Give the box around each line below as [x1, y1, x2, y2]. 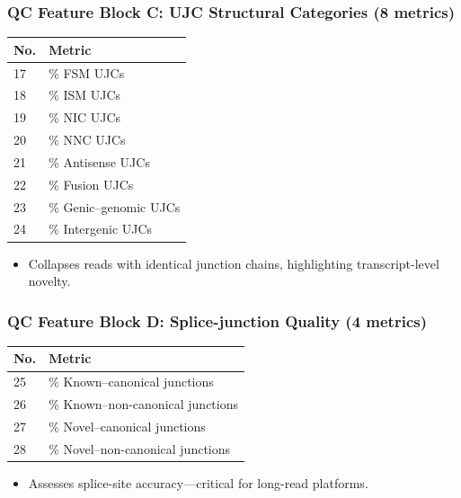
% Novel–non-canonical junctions [49, 439, 231, 458]
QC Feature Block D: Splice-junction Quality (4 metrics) [7, 309, 427, 332]
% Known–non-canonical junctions [49, 395, 239, 414]
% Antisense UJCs [49, 152, 150, 171]
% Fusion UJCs [49, 174, 134, 193]
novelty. [28, 271, 71, 290]
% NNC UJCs [49, 130, 126, 149]
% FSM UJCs [49, 63, 125, 82]
